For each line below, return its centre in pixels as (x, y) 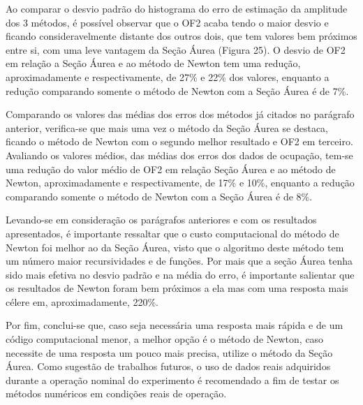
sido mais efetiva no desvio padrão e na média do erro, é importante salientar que (180, 274)
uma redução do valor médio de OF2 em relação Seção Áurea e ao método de (171, 169)
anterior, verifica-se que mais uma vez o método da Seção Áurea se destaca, (167, 127)
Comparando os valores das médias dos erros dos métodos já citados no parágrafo (180, 114)
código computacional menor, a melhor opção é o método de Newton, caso (165, 339)
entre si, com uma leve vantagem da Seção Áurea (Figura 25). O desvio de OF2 (176, 49)
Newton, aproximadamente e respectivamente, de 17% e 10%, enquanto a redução (180, 183)
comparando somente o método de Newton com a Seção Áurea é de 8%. (159, 196)
